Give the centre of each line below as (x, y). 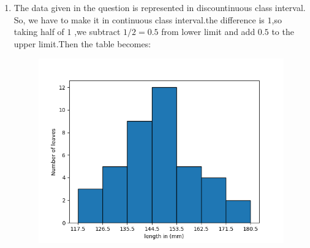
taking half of (39, 32)
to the (283, 32)
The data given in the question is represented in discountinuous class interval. (160, 7)
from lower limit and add (208, 32)
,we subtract (97, 32)
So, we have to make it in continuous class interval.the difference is (139, 19)
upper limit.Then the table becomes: (82, 43)
